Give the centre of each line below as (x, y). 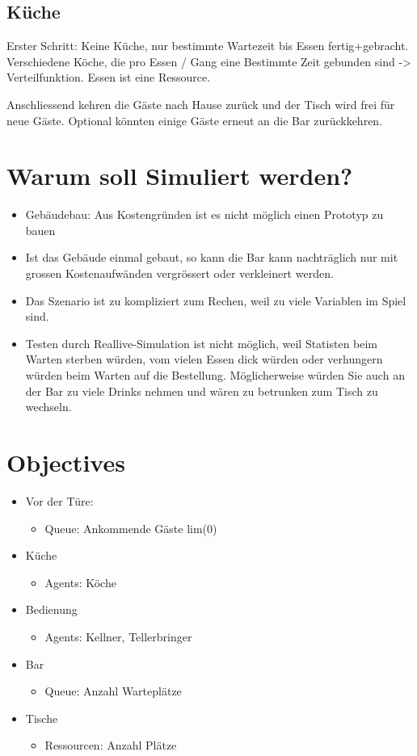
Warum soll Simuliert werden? (180, 176)
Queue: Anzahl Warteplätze (113, 691)
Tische (42, 718)
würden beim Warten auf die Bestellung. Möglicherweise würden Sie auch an (215, 375)
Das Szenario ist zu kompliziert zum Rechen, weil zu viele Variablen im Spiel (216, 300)
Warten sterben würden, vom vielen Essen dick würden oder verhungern (204, 359)
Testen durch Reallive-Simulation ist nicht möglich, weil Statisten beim (202, 343)
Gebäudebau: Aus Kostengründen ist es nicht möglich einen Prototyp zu (204, 214)
